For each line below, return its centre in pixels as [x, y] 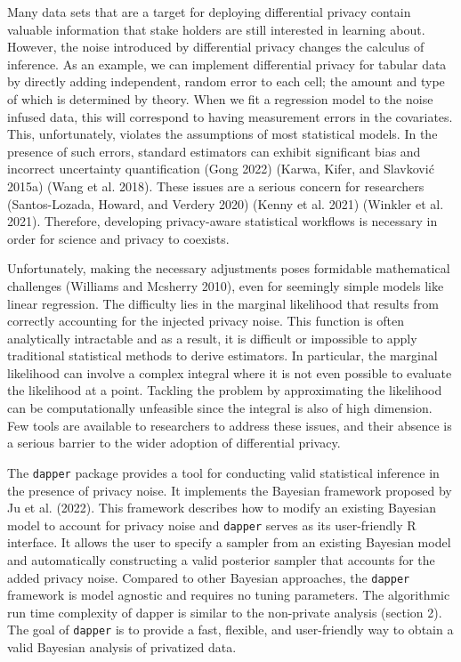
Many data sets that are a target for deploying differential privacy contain [209, 12]
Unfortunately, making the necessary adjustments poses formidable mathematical [229, 268]
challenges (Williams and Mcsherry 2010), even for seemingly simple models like [226, 285]
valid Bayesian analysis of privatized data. [122, 647]
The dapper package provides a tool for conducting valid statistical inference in [223, 472]
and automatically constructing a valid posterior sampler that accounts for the [221, 559]
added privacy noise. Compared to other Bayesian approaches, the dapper [209, 577]
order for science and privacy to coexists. [118, 238]
